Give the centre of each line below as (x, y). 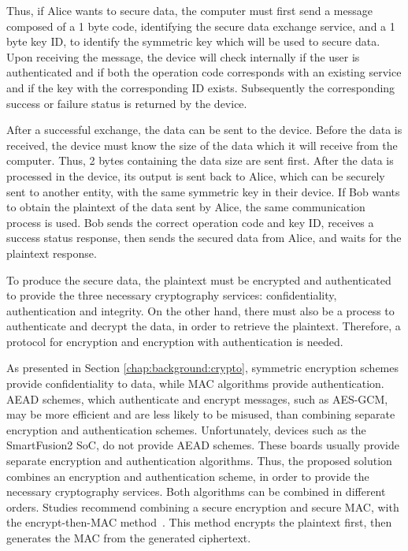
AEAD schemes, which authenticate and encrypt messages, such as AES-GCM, (197, 398)
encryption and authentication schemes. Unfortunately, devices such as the (186, 429)
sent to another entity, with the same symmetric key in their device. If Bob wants (203, 191)
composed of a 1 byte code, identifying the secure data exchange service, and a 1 (201, 26)
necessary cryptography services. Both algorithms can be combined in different (196, 491)
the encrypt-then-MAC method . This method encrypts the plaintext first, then (199, 522)
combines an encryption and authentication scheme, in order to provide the (188, 476)
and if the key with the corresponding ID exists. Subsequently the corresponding (201, 87)
